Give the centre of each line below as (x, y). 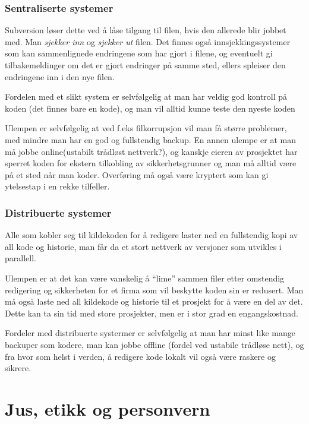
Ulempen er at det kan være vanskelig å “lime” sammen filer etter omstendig (145, 278)
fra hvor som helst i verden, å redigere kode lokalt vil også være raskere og (140, 356)
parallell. (21, 258)
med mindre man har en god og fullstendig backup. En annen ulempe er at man (151, 139)
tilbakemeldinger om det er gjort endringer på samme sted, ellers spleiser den (145, 65)
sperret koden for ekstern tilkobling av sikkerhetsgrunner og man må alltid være (151, 163)
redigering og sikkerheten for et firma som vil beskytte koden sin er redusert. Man (154, 289)
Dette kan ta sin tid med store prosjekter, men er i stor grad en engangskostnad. (152, 313)
